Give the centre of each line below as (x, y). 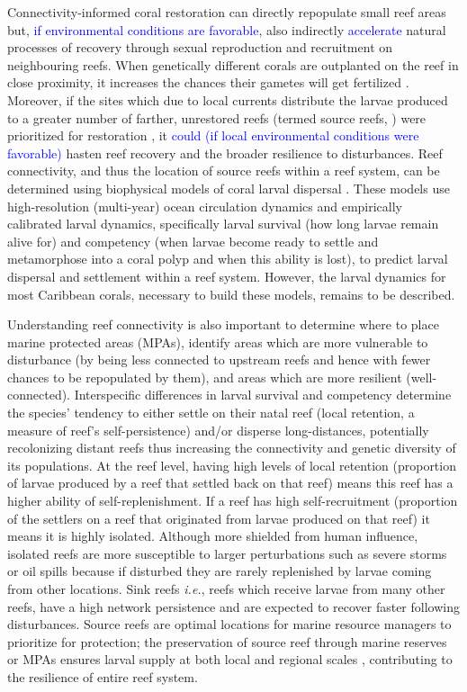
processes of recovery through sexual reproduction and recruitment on (200, 47)
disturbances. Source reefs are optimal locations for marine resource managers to (229, 624)
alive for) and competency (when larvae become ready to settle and (193, 241)
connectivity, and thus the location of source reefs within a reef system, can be (224, 171)
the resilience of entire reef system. (103, 676)
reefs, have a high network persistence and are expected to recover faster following (233, 606)
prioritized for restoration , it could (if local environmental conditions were (213, 135)
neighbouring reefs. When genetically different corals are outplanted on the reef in (233, 64)
